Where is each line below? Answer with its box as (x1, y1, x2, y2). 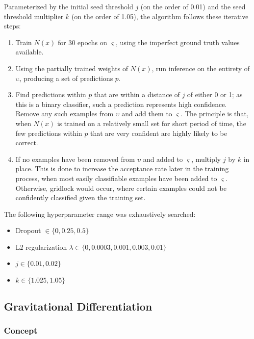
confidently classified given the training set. (15, 192, 146, 203)
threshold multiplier (4, 11, 64, 21)
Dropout (15, 225, 41, 235)
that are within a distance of (94, 89, 180, 100)
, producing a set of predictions (19, 73, 113, 83)
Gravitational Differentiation (4, 299, 152, 314)
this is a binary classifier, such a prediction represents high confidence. (15, 99, 227, 109)
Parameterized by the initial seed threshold (4, 1, 133, 11)
